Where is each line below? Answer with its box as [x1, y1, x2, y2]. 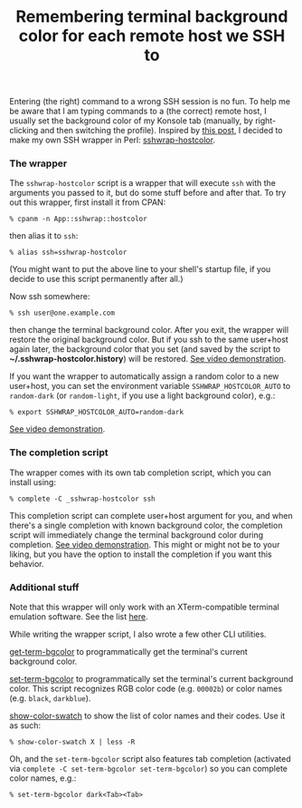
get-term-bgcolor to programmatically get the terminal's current [9, 647, 249, 657]
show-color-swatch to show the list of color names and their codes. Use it [9, 710, 286, 722]
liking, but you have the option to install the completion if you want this [9, 549, 273, 560]
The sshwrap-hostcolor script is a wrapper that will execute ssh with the [9, 178, 277, 189]
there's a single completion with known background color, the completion [9, 520, 283, 531]
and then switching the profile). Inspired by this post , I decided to [40, 125, 283, 136]
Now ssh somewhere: [9, 291, 90, 302]
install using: [9, 476, 57, 487]
